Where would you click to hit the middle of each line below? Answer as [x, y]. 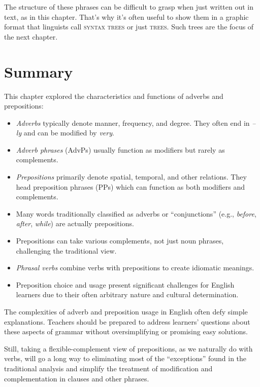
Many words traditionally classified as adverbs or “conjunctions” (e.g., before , [136, 213]
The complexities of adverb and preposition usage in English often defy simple [126, 311]
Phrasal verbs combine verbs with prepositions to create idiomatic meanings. [135, 268]
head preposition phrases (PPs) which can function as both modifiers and [130, 186]
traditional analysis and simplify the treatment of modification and [108, 368]
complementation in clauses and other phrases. [77, 378]
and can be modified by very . [69, 133]
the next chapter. [31, 36]
